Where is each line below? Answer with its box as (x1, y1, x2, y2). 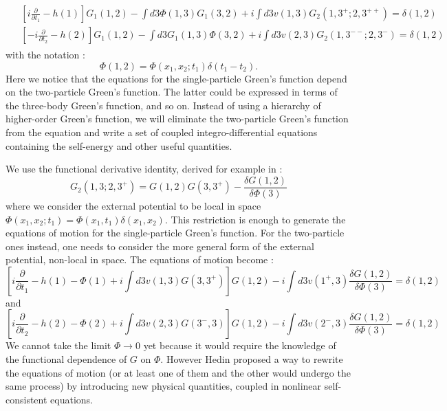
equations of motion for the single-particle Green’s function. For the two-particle (6, 225, 345, 240)
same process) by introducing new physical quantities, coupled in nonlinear (6, 379, 322, 393)
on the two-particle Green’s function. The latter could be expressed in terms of (6, 85, 338, 99)
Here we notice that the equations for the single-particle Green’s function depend (6, 71, 347, 85)
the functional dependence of (6, 352, 127, 366)
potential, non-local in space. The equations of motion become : (6, 252, 274, 267)
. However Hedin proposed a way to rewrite (160, 352, 343, 366)
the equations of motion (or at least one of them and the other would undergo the (6, 365, 351, 379)
